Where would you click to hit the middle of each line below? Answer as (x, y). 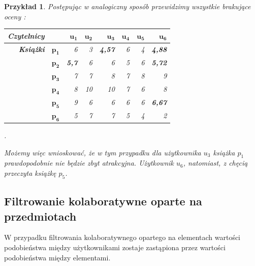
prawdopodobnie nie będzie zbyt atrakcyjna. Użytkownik (89, 163)
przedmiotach (40, 216)
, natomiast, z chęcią (215, 163)
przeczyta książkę (30, 173)
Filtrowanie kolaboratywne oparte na (103, 201)
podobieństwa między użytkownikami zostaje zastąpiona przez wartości (115, 247)
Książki (31, 49)
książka (224, 152)
